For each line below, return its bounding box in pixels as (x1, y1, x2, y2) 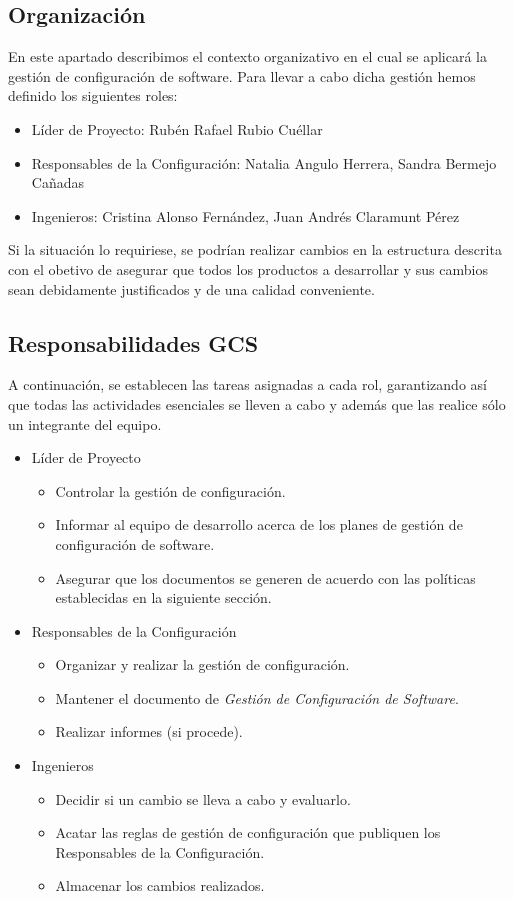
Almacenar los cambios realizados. (55, 875, 265, 896)
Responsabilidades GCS (8, 327, 259, 358)
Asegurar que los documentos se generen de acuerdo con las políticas (55, 567, 476, 588)
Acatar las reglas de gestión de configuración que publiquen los (55, 822, 441, 843)
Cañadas (31, 172, 84, 193)
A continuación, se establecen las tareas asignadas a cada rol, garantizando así (8, 374, 487, 395)
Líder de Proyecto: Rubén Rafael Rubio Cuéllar (31, 118, 323, 139)
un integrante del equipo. (8, 413, 162, 434)
